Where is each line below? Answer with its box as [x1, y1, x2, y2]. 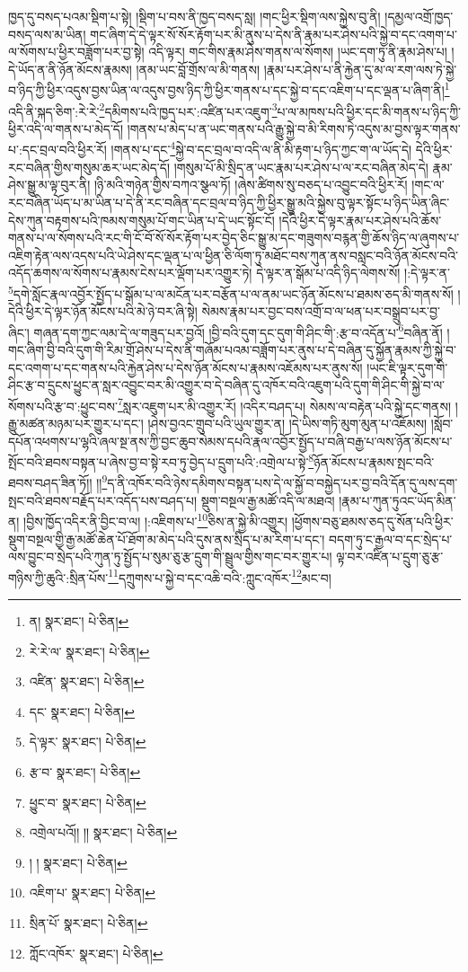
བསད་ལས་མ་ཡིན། [8, 24, 86, 43]
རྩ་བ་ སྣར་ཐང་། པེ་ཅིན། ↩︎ [29, 762, 141, 781]
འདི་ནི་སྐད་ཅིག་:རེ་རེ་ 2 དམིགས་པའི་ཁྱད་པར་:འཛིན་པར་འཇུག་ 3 [8, 99, 278, 120]
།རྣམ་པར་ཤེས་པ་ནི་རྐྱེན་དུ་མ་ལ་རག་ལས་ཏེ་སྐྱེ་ [263, 59, 457, 78]
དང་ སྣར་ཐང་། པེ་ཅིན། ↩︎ [29, 702, 135, 720]
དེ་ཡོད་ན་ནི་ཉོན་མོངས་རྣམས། [8, 59, 132, 78]
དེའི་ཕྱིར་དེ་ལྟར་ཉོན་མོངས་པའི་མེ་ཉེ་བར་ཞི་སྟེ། [8, 302, 198, 321]
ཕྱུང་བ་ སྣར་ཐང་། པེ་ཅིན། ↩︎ [29, 792, 146, 811]
